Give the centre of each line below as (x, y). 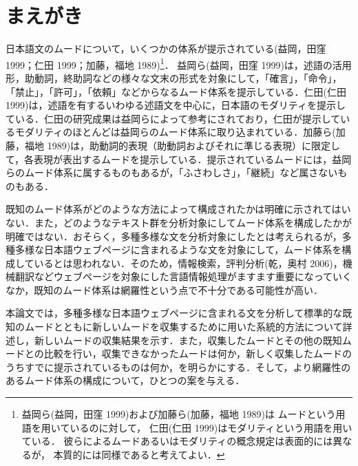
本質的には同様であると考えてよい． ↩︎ (139, 454)
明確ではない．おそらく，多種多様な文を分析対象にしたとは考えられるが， (174, 236)
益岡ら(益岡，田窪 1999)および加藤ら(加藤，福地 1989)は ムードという (179, 414)
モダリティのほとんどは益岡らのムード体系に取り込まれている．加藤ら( (175, 132)
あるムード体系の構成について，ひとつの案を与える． (125, 380)
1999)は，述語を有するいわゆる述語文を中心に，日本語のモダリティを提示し (176, 105)
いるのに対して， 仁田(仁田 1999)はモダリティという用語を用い (211, 427)
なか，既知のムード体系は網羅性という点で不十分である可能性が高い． (165, 289)
